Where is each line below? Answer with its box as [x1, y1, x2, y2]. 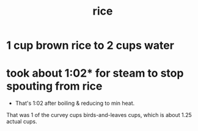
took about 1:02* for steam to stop [6, 66, 184, 80]
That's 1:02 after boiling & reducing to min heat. [15, 99, 135, 107]
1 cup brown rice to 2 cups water [6, 38, 174, 52]
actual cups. [6, 118, 38, 126]
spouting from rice [6, 79, 103, 93]
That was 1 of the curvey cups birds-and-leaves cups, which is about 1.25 [6, 112, 193, 119]
